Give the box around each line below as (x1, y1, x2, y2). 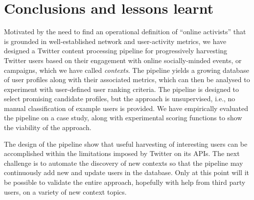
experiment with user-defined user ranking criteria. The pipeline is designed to (4, 84, 239, 94)
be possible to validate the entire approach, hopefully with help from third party (4, 177, 246, 187)
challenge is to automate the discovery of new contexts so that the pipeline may (4, 157, 243, 168)
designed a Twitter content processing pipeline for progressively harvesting (4, 45, 228, 56)
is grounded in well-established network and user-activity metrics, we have (4, 36, 227, 46)
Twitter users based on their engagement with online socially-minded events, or (4, 55, 242, 65)
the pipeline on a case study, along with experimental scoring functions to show (4, 112, 242, 123)
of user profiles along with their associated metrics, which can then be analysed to (4, 74, 250, 85)
